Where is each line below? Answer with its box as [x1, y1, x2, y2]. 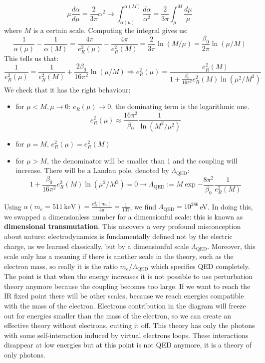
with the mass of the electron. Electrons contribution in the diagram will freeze [4, 300, 246, 310]
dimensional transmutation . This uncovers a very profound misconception [4, 221, 241, 231]
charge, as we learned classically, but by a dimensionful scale [4, 240, 189, 251]
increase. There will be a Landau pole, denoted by [15, 165, 169, 175]
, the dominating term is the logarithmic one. [111, 101, 250, 111]
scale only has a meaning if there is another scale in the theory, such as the [4, 251, 234, 261]
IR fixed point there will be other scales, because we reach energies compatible [4, 290, 244, 301]
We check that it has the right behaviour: [4, 84, 131, 94]
